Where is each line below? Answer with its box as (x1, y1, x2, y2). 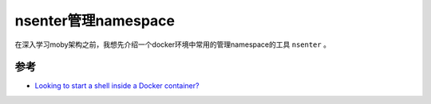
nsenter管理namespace (14, 12, 176, 29)
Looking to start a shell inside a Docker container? (34, 81, 200, 91)
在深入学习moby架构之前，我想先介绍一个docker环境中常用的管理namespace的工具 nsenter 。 (14, 40, 331, 49)
